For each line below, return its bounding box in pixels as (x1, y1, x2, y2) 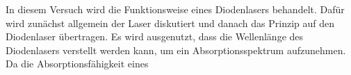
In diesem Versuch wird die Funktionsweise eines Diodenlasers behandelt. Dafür (6, 2, 345, 16)
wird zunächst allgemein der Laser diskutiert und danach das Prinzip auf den (6, 15, 335, 30)
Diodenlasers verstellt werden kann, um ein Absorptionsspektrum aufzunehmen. (6, 42, 346, 57)
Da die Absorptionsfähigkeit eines (6, 56, 149, 71)
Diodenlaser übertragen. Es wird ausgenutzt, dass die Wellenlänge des (6, 29, 304, 44)
